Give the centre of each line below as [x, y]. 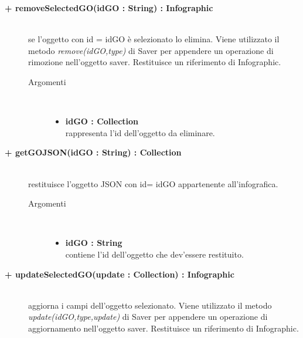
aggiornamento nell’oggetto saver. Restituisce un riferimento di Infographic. [164, 328]
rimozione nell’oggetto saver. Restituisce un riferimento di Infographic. [155, 62]
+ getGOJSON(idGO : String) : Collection [93, 152]
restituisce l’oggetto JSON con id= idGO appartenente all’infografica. [153, 183]
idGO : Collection [102, 121]
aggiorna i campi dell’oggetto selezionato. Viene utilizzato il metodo [150, 305]
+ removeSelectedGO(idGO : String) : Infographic [109, 8]
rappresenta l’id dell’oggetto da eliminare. [140, 132]
